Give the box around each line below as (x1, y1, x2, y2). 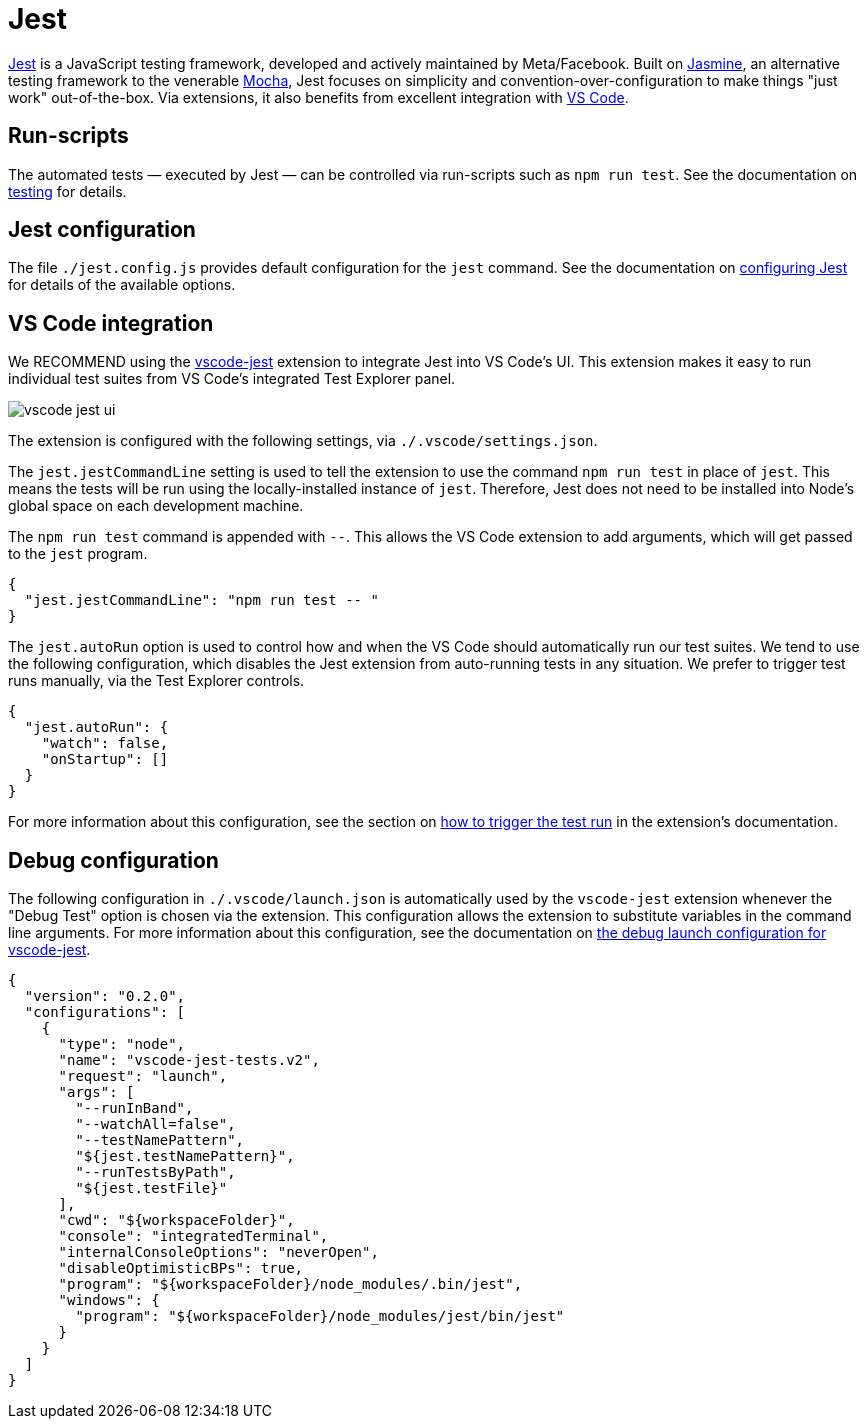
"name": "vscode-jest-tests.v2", (58, 1052, 320, 1069)
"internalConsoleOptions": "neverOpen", (58, 1244, 379, 1261)
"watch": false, (41, 735, 169, 752)
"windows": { (58, 1292, 160, 1309)
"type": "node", (58, 1036, 186, 1053)
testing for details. (8, 182, 127, 200)
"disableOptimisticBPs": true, (58, 1260, 304, 1277)
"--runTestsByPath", (75, 1164, 236, 1181)
